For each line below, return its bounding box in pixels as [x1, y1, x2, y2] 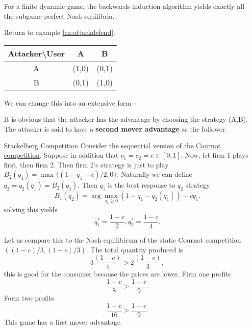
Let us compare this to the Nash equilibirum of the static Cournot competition [4, 235, 241, 245]
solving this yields [4, 204, 58, 214]
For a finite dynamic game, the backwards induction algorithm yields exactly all [4, 1, 245, 11]
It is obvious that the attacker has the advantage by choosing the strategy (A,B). [4, 114, 248, 124]
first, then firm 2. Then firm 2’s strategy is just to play [4, 159, 169, 169]
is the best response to [108, 180, 176, 190]
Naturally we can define [121, 169, 192, 179]
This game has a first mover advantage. [4, 316, 122, 327]
